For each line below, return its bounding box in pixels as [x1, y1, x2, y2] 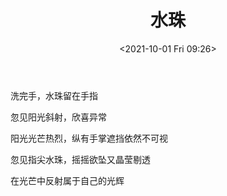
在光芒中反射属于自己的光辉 [10, 174, 125, 186]
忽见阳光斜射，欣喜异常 [10, 111, 107, 123]
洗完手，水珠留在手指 [10, 89, 98, 101]
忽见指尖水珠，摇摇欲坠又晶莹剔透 [10, 153, 151, 165]
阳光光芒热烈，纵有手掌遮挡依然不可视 [10, 132, 168, 144]
